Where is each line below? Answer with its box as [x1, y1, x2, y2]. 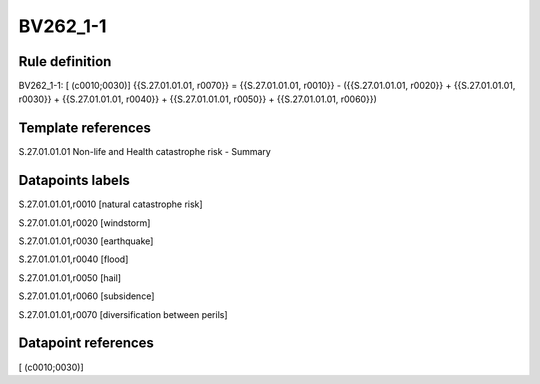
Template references [18, 120, 152, 137]
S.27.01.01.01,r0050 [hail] [18, 271, 122, 284]
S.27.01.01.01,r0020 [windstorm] [18, 216, 151, 229]
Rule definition [18, 53, 112, 70]
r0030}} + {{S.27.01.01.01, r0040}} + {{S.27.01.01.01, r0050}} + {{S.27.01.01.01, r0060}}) [18, 93, 377, 105]
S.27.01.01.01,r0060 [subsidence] [18, 290, 155, 302]
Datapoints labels [18, 172, 130, 189]
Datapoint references [18, 335, 155, 352]
